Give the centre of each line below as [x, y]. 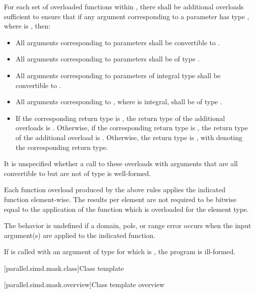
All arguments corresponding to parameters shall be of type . [108, 59]
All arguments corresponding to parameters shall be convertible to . [118, 42]
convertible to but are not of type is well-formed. [78, 173]
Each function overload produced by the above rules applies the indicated [115, 190]
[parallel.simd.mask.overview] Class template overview [84, 284]
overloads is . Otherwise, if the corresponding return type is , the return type [132, 128]
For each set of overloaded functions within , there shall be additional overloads [124, 6]
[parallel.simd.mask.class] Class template [64, 268]
